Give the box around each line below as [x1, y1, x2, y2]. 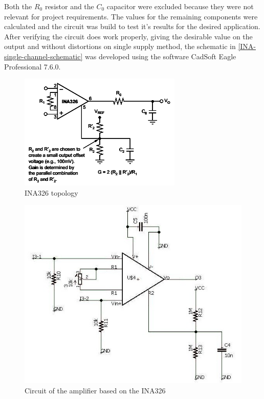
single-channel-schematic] [4, 51, 83, 61]
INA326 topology [25, 187, 78, 198]
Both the [4, 1, 32, 11]
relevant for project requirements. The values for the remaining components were [4, 11, 258, 21]
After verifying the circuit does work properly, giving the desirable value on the [4, 31, 253, 41]
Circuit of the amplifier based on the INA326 [25, 385, 166, 395]
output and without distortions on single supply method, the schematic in [4, 41, 236, 52]
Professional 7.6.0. [4, 61, 61, 72]
